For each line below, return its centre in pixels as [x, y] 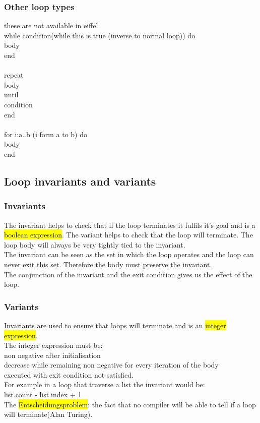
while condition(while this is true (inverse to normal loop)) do [100, 35]
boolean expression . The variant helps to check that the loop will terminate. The [128, 235]
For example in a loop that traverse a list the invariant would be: [105, 384]
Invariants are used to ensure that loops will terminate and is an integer [115, 325]
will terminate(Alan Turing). [48, 414]
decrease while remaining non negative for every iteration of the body [111, 365]
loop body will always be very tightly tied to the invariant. [95, 244]
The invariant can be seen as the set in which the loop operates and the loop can [129, 254]
